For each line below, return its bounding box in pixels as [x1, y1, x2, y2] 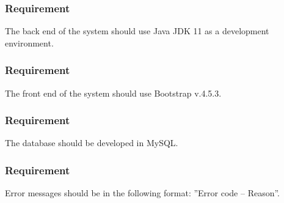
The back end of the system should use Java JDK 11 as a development [5, 24, 269, 37]
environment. [5, 36, 54, 49]
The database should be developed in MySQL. [5, 136, 178, 149]
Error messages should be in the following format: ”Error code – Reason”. [5, 186, 280, 199]
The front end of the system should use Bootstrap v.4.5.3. [5, 86, 222, 99]
